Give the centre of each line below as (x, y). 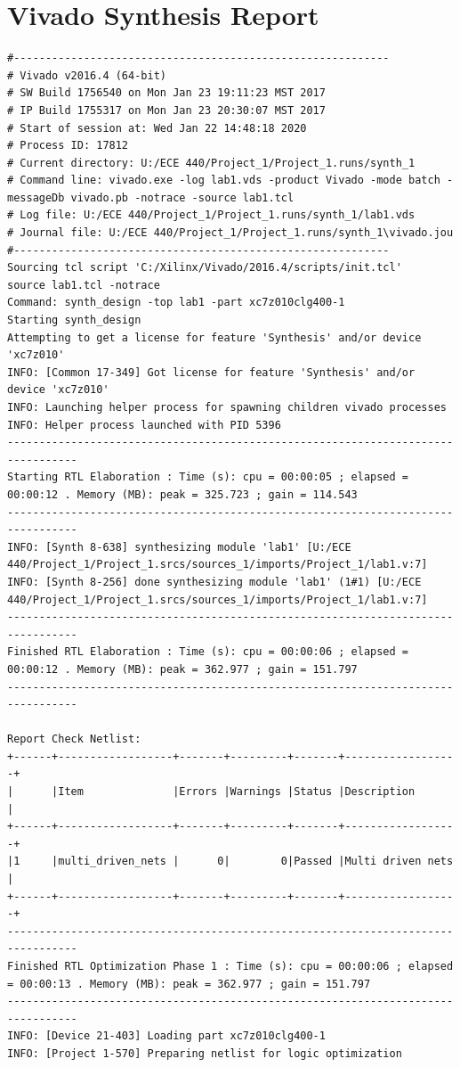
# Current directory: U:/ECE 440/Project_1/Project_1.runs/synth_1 (211, 163)
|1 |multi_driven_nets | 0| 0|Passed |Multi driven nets (230, 862)
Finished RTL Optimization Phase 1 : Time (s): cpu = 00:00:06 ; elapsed (230, 966)
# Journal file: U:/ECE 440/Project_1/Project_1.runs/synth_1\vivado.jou (230, 233)
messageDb (36, 197)
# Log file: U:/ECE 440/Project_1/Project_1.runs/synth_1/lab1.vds (211, 215)
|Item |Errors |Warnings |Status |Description (234, 792)
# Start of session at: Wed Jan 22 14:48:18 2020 (157, 128)
